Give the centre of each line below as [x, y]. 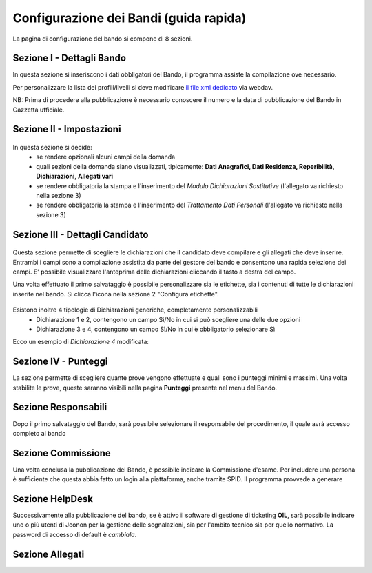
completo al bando [39, 433]
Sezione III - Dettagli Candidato [81, 234]
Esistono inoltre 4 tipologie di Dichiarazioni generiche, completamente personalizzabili [135, 310]
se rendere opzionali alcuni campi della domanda [106, 157]
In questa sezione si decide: [52, 148]
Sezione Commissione [62, 453]
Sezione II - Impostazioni [67, 129]
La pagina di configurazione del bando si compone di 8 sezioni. [103, 39]
